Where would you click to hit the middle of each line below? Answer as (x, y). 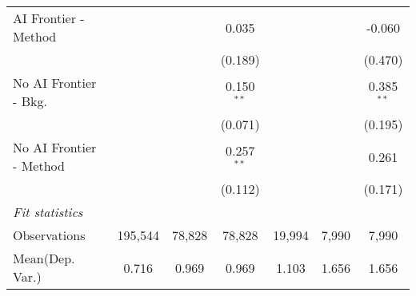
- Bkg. (30, 101)
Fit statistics (48, 212)
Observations (49, 235)
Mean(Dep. (44, 258)
